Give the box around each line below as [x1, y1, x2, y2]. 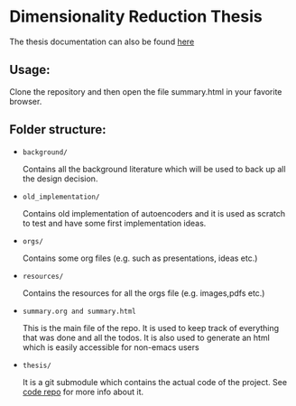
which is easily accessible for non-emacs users [22, 341, 200, 353]
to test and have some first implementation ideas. [22, 217, 207, 228]
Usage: [9, 62, 51, 78]
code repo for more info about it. [22, 386, 144, 397]
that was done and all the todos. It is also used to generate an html [22, 332, 271, 343]
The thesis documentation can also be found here [9, 36, 195, 47]
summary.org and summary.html [22, 307, 137, 316]
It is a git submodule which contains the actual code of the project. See [22, 376, 287, 387]
